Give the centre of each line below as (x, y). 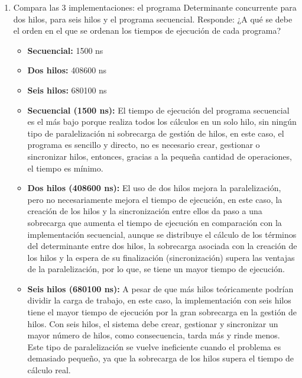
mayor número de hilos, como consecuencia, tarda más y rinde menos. (154, 335)
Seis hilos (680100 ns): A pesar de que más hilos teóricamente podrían (160, 288)
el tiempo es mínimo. (65, 168)
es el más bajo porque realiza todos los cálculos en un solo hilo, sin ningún (162, 122)
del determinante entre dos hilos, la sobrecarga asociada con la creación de (162, 246)
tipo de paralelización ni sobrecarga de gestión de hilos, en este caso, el (156, 133)
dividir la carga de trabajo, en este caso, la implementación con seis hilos (159, 300)
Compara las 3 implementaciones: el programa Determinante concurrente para (155, 7)
